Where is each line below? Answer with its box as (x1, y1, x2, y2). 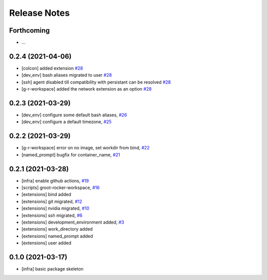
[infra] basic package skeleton (21, 266, 84, 272)
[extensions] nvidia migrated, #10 (21, 205, 89, 211)
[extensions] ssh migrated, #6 (21, 212, 83, 218)
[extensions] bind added (21, 191, 71, 197)
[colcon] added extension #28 (21, 65, 84, 71)
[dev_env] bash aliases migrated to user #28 (21, 72, 112, 78)
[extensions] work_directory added (21, 226, 93, 232)
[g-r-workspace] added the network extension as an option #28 (21, 86, 152, 92)
